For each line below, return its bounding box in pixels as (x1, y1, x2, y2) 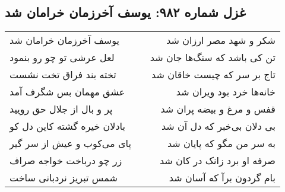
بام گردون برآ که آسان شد (169, 171, 275, 185)
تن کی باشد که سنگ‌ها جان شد (150, 50, 275, 65)
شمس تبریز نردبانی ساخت (9, 171, 118, 185)
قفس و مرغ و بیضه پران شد (160, 102, 275, 116)
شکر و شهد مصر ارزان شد (166, 33, 275, 47)
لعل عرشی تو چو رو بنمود (9, 50, 115, 65)
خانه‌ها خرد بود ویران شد (176, 85, 275, 99)
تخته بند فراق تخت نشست (9, 68, 116, 82)
